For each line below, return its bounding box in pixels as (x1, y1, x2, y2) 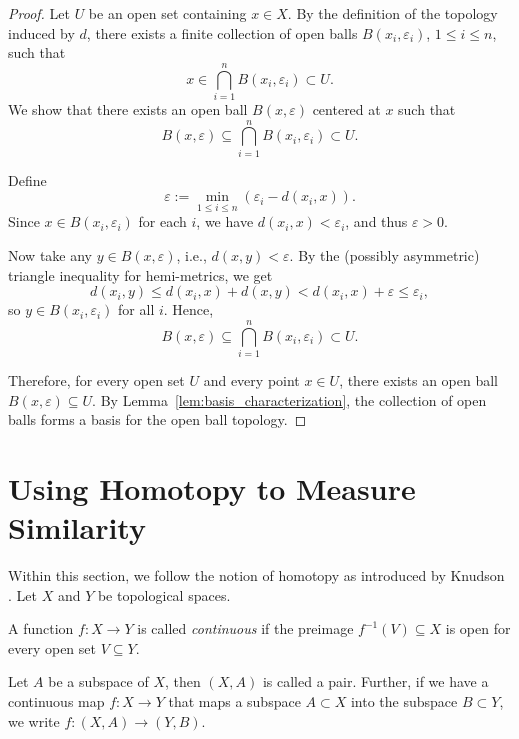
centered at (312, 98, 381, 119)
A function (8, 618, 74, 639)
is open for (445, 618, 511, 639)
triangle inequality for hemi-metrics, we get (8, 264, 273, 285)
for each (138, 211, 187, 232)
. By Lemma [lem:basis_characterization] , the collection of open (92, 389, 487, 410)
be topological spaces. (97, 584, 231, 605)
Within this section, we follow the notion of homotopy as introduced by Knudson (8, 565, 505, 586)
